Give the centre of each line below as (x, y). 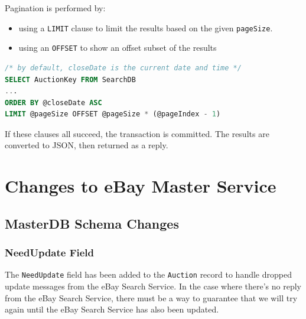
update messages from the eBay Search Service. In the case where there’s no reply (153, 286)
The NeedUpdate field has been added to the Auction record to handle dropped (148, 274)
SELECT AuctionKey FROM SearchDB (70, 79)
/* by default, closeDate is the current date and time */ (123, 68)
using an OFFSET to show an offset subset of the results (118, 48)
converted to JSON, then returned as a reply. (87, 145)
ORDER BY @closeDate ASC (53, 102)
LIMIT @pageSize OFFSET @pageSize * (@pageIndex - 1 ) (113, 114)
